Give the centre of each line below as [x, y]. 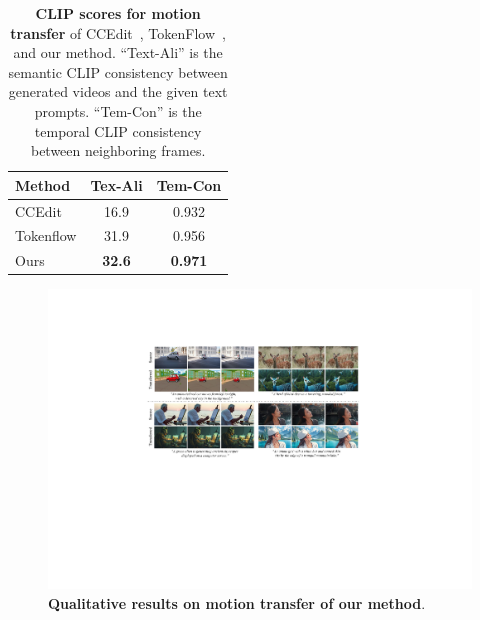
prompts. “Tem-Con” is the [118, 110]
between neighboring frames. [118, 150]
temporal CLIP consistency [118, 130]
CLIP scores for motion [118, 13]
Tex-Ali [116, 184]
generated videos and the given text [118, 91]
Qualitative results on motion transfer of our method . [237, 603]
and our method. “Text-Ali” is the [118, 52]
